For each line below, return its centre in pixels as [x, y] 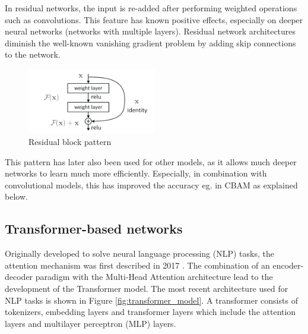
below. [16, 196]
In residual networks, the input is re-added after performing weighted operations [151, 8]
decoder [19, 277]
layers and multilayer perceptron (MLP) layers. [91, 323]
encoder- [288, 265]
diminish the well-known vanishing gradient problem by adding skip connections [150, 42]
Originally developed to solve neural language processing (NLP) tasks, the [139, 253]
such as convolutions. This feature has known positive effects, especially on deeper [154, 19]
